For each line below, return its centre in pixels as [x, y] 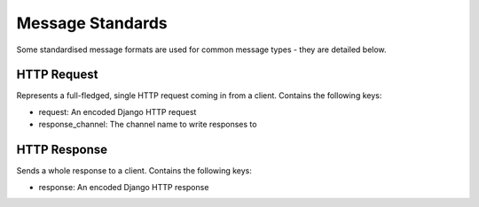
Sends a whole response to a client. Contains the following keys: [134, 171]
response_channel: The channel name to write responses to [148, 125]
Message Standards [92, 23]
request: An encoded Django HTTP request [118, 111]
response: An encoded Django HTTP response [124, 187]
